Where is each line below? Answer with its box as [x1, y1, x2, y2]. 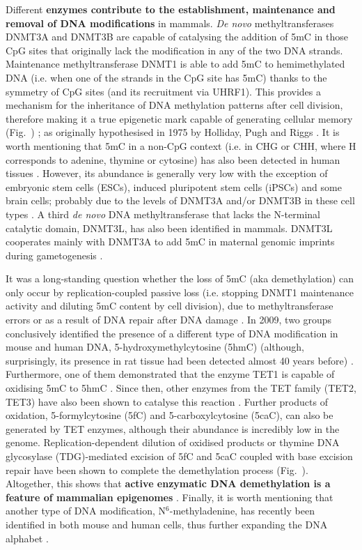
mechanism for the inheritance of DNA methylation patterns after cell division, [6, 98, 343, 112]
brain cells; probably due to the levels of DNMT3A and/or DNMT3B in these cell [6, 193, 355, 208]
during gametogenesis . [6, 247, 103, 262]
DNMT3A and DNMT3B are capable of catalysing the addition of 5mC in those [6, 29, 348, 44]
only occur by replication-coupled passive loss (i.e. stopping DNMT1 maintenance [6, 284, 354, 299]
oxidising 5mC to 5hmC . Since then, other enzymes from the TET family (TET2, [6, 381, 356, 395]
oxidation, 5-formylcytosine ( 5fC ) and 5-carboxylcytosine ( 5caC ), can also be [6, 408, 333, 422]
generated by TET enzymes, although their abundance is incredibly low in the [6, 421, 340, 436]
